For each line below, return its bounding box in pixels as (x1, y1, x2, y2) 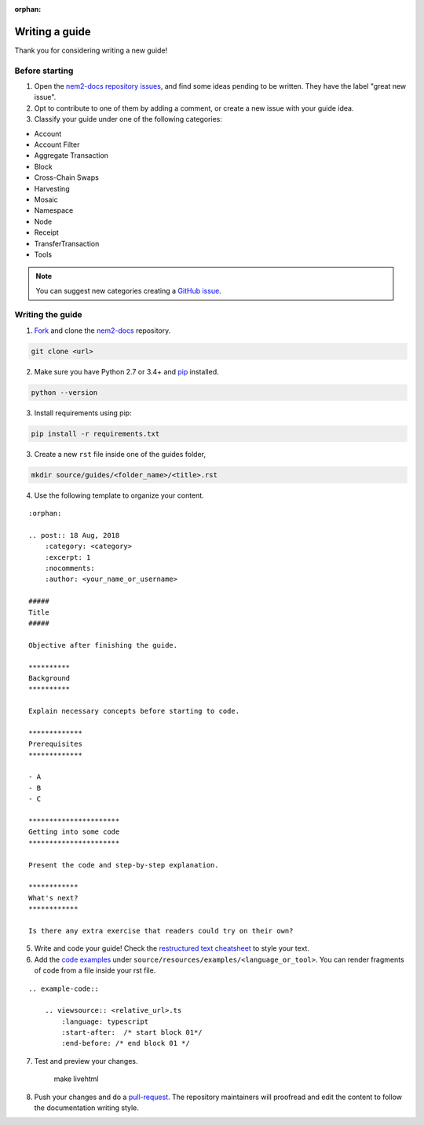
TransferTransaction (34, 239, 100, 248)
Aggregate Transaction (34, 151, 109, 160)
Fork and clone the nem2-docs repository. (34, 326, 171, 335)
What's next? (28, 893, 79, 902)
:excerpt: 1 (44, 553, 91, 561)
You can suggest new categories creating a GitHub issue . (35, 286, 221, 295)
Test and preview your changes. (34, 1056, 138, 1065)
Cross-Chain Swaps (34, 173, 100, 182)
